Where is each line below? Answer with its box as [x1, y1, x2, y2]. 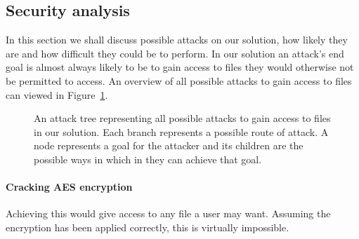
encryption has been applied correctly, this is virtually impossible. [6, 219, 289, 234]
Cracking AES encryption [6, 179, 133, 194]
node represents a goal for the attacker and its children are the [34, 138, 303, 153]
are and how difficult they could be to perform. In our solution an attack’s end [6, 46, 344, 60]
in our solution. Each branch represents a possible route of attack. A [34, 124, 329, 139]
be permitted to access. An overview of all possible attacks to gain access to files [6, 73, 352, 88]
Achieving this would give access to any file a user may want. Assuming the [6, 206, 331, 221]
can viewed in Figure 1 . [6, 87, 108, 102]
